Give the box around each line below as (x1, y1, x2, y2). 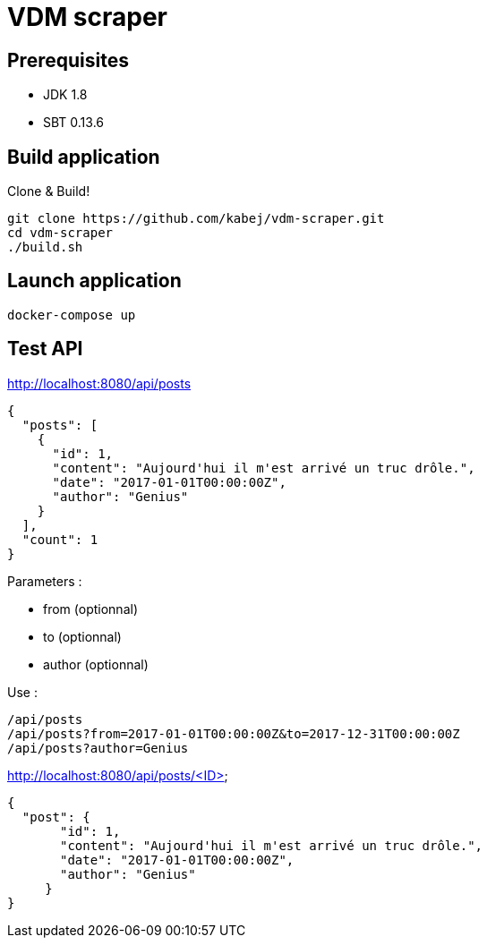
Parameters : (7, 573, 82, 589)
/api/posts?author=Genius (7, 740, 189, 755)
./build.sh (7, 240, 83, 255)
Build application (7, 145, 160, 168)
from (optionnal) (43, 600, 138, 617)
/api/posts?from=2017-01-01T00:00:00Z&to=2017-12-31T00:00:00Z (7, 726, 460, 741)
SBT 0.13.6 (43, 115, 105, 131)
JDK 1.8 (43, 87, 88, 103)
